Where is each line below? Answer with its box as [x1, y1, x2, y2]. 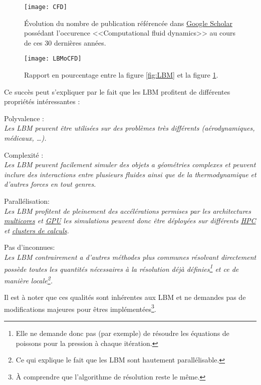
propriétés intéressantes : [4, 96, 80, 107]
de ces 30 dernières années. [24, 37, 106, 48]
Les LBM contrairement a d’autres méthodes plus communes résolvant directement [4, 252, 256, 262]
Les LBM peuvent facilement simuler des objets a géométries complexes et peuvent [4, 159, 256, 170]
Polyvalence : [4, 113, 44, 123]
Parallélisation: [4, 196, 50, 206]
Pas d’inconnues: [4, 242, 55, 252]
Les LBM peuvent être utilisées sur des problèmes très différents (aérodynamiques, [4, 123, 255, 133]
